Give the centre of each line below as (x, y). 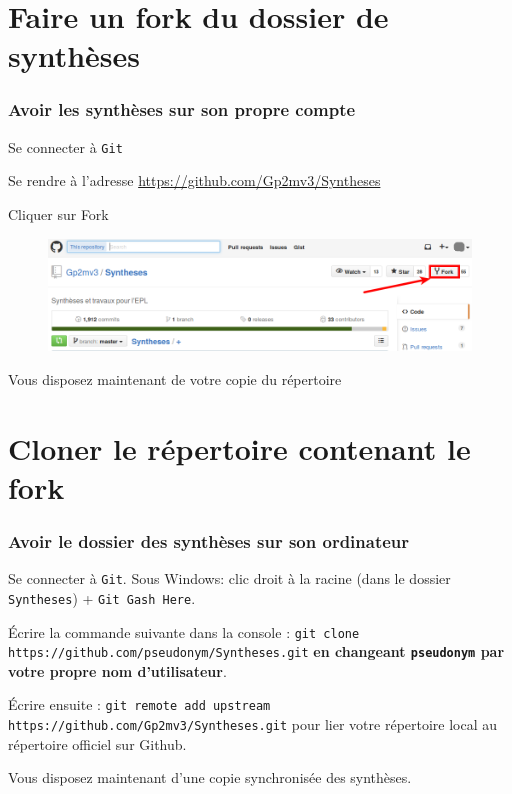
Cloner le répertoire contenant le (239, 447)
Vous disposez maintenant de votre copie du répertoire (175, 378)
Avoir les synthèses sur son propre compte (182, 109)
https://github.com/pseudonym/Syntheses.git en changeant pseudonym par (256, 651)
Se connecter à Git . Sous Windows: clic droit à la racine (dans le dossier (229, 578)
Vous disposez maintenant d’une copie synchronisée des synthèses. (210, 777)
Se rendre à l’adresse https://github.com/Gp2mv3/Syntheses (194, 180)
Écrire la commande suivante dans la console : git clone (184, 631)
